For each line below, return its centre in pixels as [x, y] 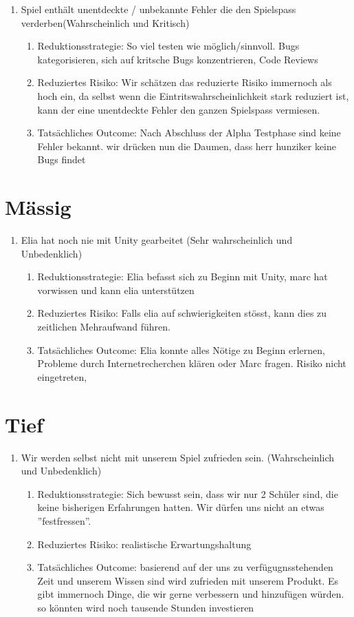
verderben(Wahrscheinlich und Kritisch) [105, 22]
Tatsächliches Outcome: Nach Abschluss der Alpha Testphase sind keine [189, 133]
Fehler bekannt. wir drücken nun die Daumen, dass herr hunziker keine [187, 146]
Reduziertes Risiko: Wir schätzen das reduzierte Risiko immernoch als [185, 82]
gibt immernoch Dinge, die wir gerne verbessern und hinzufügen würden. [191, 594]
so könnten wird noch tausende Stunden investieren [146, 607]
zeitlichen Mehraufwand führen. [104, 327]
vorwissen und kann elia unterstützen [116, 290]
